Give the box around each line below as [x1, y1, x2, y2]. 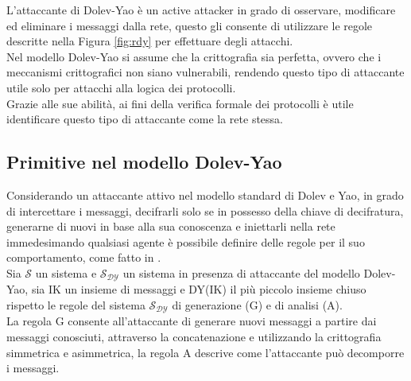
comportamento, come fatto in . [6, 249, 161, 266]
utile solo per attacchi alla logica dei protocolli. [6, 79, 236, 95]
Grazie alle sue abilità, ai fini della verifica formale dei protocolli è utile [6, 95, 354, 111]
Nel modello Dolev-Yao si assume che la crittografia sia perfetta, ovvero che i [6, 48, 382, 64]
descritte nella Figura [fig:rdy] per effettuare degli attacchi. [6, 33, 293, 49]
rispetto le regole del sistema [6, 296, 145, 313]
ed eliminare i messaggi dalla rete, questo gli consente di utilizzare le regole [6, 17, 373, 33]
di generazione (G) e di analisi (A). [172, 296, 343, 313]
